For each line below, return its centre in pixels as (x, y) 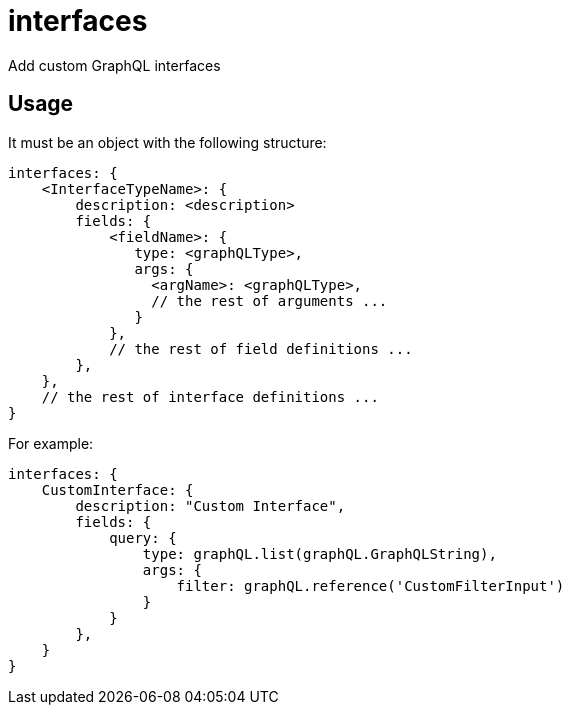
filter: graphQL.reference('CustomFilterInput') (370, 585)
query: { (143, 537)
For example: (51, 443)
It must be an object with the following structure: (167, 142)
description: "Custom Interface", (210, 505)
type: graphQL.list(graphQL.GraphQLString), (319, 553)
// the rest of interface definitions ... (210, 396)
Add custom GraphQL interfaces (114, 65)
